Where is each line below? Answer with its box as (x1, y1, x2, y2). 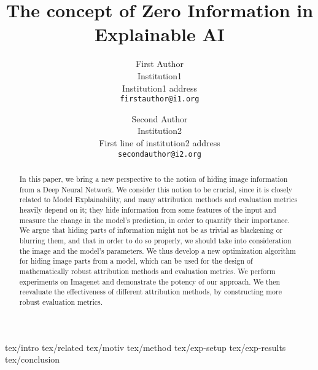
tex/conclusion (5, 353, 60, 366)
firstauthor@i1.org (120, 95, 200, 104)
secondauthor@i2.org (117, 149, 202, 159)
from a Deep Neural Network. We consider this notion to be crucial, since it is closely (19, 184, 293, 194)
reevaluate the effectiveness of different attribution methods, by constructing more (19, 286, 282, 297)
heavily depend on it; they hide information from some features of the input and (19, 204, 276, 215)
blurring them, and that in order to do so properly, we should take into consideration (19, 235, 292, 245)
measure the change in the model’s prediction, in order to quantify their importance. (19, 215, 290, 225)
